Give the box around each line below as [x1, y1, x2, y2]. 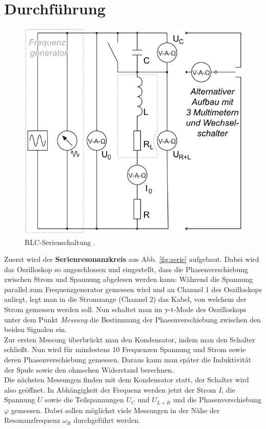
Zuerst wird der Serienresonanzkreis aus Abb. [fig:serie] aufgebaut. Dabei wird [4, 254, 259, 264]
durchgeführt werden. [73, 415, 140, 425]
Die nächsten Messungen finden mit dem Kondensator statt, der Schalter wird [4, 374, 249, 385]
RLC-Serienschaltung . [25, 236, 95, 247]
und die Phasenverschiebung [173, 394, 261, 405]
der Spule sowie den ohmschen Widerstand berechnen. [4, 364, 174, 375]
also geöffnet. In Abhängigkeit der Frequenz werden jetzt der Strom [4, 384, 216, 395]
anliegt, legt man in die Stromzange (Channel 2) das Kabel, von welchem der [4, 294, 247, 304]
